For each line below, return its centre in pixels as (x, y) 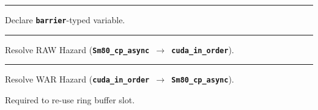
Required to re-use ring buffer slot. (70, 99)
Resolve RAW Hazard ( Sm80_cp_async (77, 49)
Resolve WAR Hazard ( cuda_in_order (77, 79)
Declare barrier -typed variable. (65, 20)
